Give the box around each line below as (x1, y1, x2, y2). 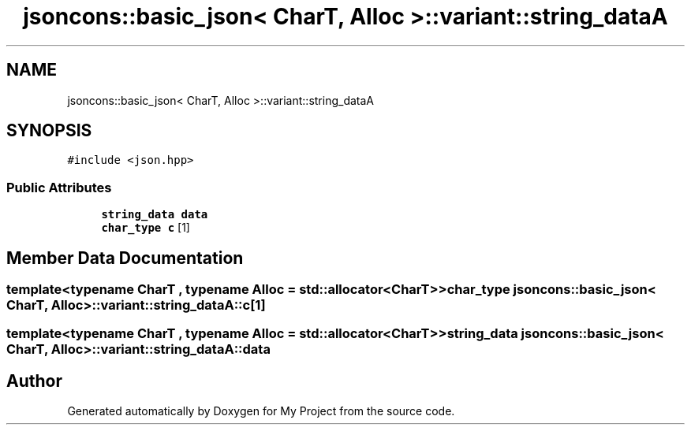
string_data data (101, 208, 208, 221)
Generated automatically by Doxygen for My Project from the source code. (67, 404, 455, 418)
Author (6, 370, 62, 391)
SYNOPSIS (6, 121, 92, 141)
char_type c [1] (101, 221, 190, 235)
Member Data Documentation (6, 247, 244, 268)
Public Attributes (6, 179, 112, 195)
